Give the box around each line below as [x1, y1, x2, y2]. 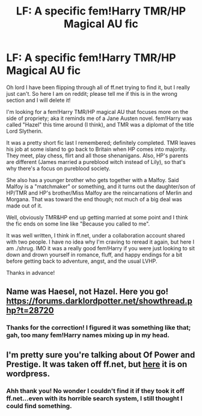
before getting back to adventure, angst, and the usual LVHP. [6, 257, 158, 265]
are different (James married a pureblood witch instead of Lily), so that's [6, 158, 186, 165]
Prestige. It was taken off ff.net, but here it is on [6, 359, 188, 369]
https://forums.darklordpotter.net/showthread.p [6, 296, 193, 306]
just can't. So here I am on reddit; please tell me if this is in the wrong [6, 90, 177, 97]
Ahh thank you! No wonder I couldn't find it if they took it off [6, 386, 185, 395]
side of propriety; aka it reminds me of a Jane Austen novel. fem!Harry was [6, 115, 192, 122]
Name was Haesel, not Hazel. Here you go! [6, 286, 169, 297]
